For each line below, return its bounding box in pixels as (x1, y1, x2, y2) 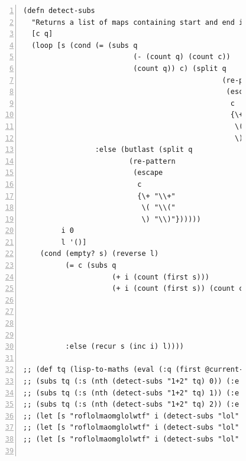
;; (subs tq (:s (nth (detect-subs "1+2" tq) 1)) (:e (23, 388, 239, 397)
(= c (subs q (65, 261, 116, 270)
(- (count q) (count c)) (133, 53, 231, 61)
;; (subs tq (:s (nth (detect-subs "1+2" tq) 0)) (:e (23, 377, 239, 385)
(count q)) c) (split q (133, 64, 226, 73)
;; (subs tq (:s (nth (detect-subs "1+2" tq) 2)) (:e (23, 400, 239, 409)
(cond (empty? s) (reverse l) (40, 249, 159, 258)
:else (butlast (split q (95, 145, 193, 154)
